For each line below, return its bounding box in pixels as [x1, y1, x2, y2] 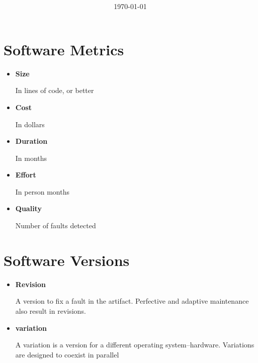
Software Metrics [4, 39, 124, 59]
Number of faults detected [15, 220, 96, 231]
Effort [15, 169, 36, 180]
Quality [15, 203, 42, 214]
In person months [15, 186, 69, 197]
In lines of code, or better [15, 85, 94, 96]
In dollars [15, 119, 45, 129]
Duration [15, 136, 48, 146]
